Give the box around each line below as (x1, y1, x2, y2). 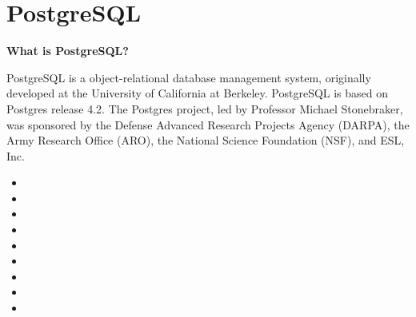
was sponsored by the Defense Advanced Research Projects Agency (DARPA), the (6, 116, 410, 133)
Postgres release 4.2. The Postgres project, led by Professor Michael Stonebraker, (6, 100, 403, 117)
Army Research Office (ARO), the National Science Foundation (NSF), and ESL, (6, 132, 405, 149)
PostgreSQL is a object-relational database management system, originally (6, 69, 371, 85)
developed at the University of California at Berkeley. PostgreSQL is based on (6, 85, 389, 101)
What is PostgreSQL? (6, 42, 129, 59)
